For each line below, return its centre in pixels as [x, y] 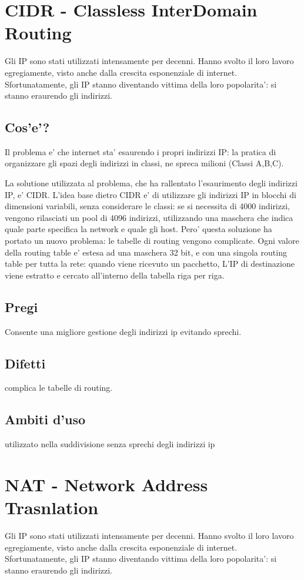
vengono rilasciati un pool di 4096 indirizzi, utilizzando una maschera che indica [149, 217]
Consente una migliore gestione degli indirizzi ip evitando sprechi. [123, 331]
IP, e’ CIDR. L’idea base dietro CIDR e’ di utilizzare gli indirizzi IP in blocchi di [151, 194]
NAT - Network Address [106, 484]
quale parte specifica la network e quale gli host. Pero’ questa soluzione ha [138, 229]
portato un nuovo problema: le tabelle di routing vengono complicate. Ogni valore [152, 241]
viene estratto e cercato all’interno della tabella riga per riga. [115, 275]
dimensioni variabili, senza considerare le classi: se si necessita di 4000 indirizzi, [147, 206]
